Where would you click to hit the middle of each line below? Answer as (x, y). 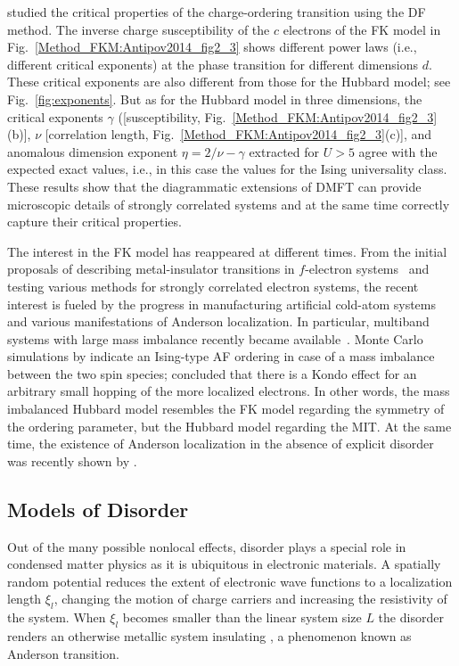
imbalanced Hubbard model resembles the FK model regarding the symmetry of (226, 409)
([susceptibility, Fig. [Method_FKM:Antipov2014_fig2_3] (278, 116)
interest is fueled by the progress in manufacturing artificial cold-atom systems (221, 304)
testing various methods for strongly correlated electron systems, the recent (213, 286)
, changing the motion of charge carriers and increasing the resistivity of (250, 599)
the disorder (411, 617)
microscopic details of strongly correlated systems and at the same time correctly (229, 204)
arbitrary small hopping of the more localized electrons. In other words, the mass (229, 391)
